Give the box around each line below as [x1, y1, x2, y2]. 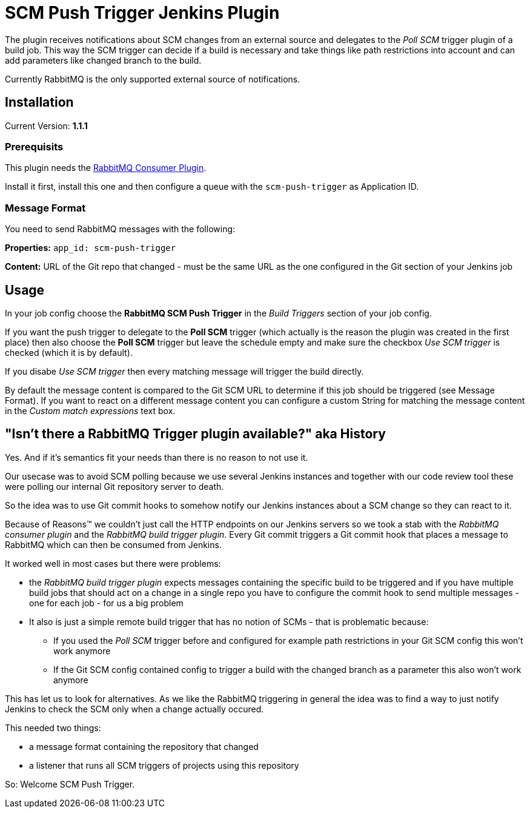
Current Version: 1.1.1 [5, 120, 88, 131]
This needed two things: [5, 722, 101, 733]
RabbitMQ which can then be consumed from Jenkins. [5, 539, 222, 550]
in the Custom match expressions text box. [5, 405, 176, 416]
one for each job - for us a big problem [29, 597, 184, 608]
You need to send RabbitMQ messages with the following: [5, 224, 236, 235]
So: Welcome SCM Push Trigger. [5, 778, 135, 789]
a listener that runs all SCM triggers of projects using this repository [29, 760, 299, 771]
